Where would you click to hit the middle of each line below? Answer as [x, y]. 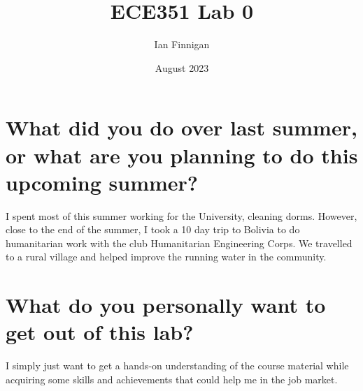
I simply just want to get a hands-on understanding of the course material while [177, 366]
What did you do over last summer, [181, 127]
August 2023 [182, 67]
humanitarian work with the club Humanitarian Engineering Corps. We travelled [179, 243]
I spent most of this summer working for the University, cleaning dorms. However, [181, 215]
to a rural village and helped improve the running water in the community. [166, 257]
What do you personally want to [166, 305]
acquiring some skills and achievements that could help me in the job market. [172, 379]
